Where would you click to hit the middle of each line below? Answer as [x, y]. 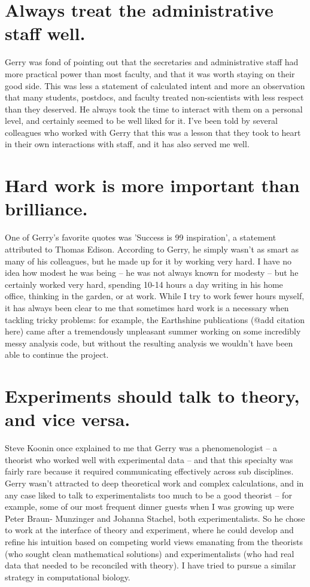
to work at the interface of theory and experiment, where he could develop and [149, 530]
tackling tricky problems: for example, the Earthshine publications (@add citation [155, 319]
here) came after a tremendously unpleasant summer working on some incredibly [153, 331]
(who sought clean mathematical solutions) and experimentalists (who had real [150, 553]
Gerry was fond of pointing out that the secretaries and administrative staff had [152, 62]
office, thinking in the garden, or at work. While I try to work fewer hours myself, [155, 296]
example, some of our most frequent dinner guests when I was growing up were [150, 507]
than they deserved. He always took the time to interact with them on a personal [154, 109]
